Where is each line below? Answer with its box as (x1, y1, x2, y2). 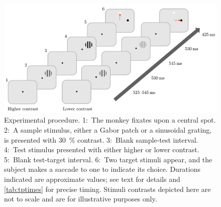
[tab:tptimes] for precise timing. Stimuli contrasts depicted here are (4, 183, 211, 194)
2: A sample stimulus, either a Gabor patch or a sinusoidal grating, (4, 124, 212, 135)
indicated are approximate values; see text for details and (4, 173, 180, 184)
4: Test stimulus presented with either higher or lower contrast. (4, 144, 199, 155)
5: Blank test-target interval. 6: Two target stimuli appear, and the (4, 154, 212, 164)
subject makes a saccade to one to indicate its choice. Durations (4, 164, 201, 174)
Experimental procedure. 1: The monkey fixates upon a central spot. (4, 115, 216, 125)
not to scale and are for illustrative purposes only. (4, 193, 157, 204)
